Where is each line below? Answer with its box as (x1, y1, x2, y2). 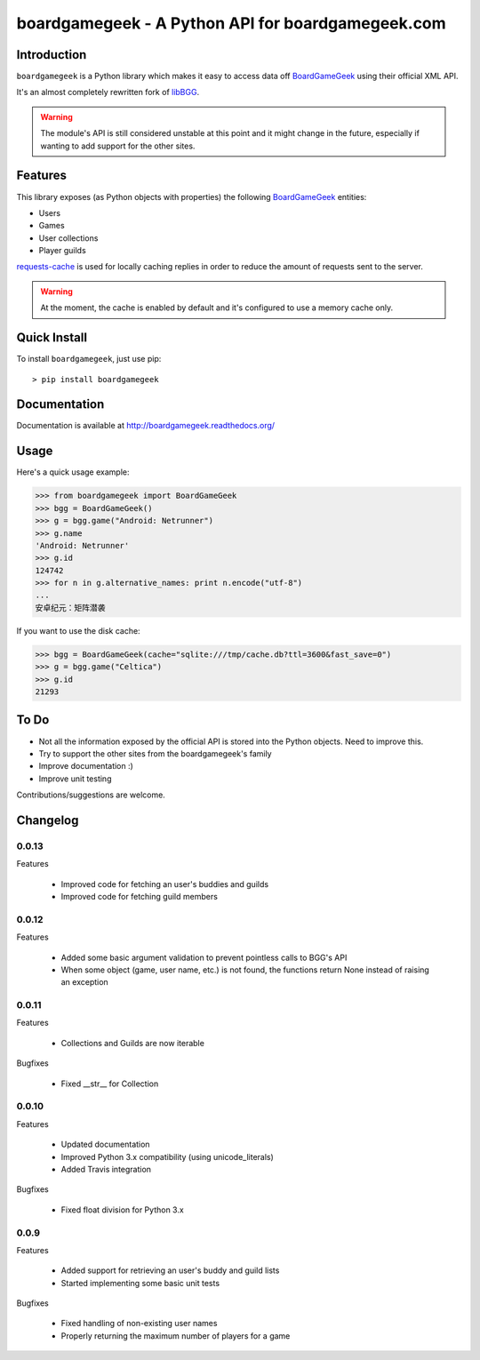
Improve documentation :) (38, 761, 133, 772)
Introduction (16, 47, 87, 62)
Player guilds (38, 245, 86, 256)
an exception (60, 977, 108, 988)
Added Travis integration (60, 1164, 151, 1174)
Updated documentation (60, 1139, 150, 1150)
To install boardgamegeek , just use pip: (16, 354, 162, 364)
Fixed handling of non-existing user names (60, 1318, 218, 1329)
